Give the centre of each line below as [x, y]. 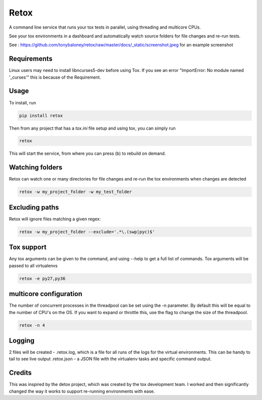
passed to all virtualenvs [33, 266]
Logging [22, 341]
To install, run [23, 102]
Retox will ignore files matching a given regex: [55, 219]
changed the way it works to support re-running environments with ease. [82, 391]
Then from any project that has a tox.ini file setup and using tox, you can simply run [92, 128]
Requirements [31, 59]
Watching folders [36, 167]
